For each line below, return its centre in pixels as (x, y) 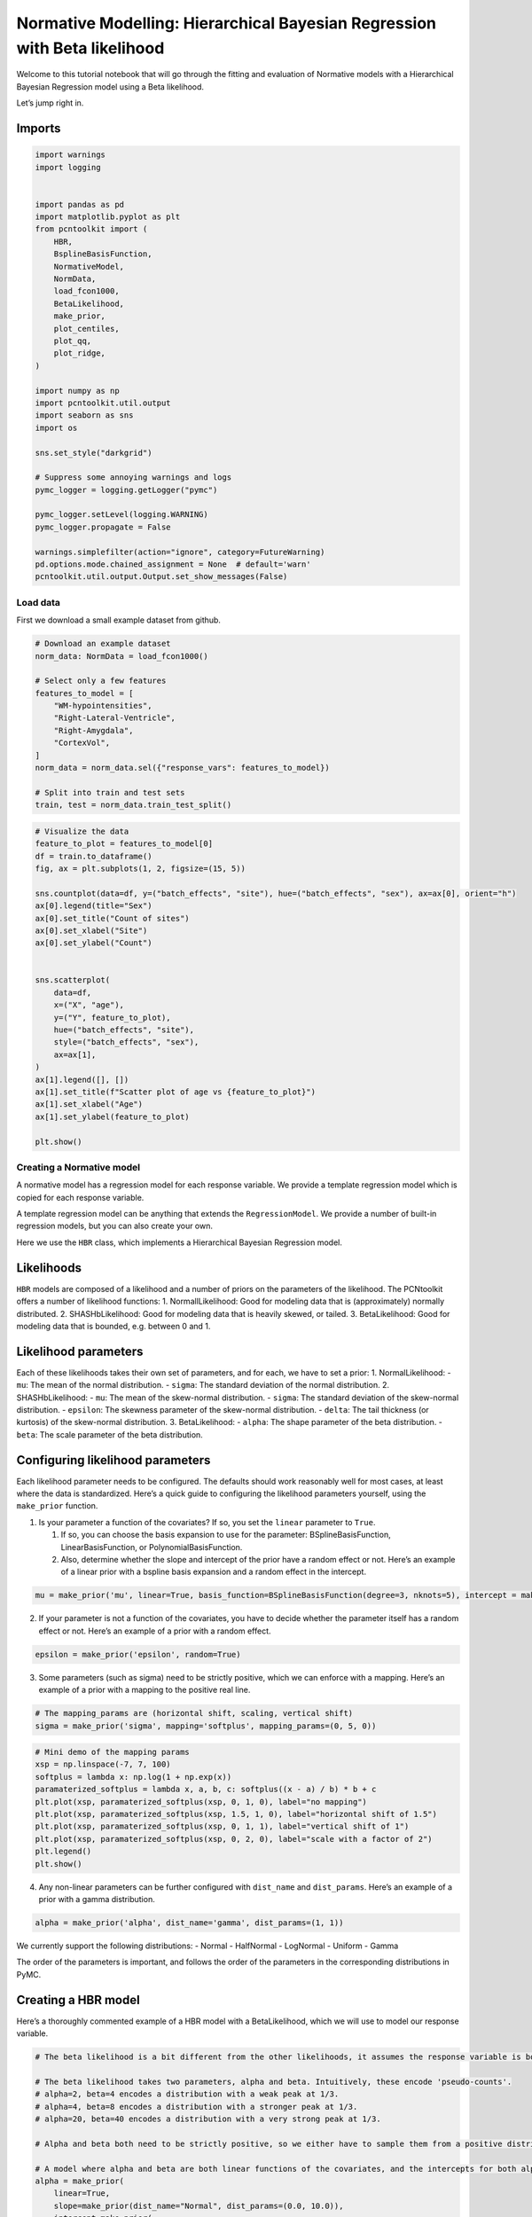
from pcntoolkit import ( (91, 229)
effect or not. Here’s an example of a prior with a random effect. (155, 1631)
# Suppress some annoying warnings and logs (133, 478)
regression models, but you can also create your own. (114, 1226)
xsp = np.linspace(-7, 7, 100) (103, 1764)
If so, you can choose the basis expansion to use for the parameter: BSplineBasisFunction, (226, 1535)
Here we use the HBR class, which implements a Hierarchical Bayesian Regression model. (180, 1242)
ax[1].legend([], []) (82, 1079)
